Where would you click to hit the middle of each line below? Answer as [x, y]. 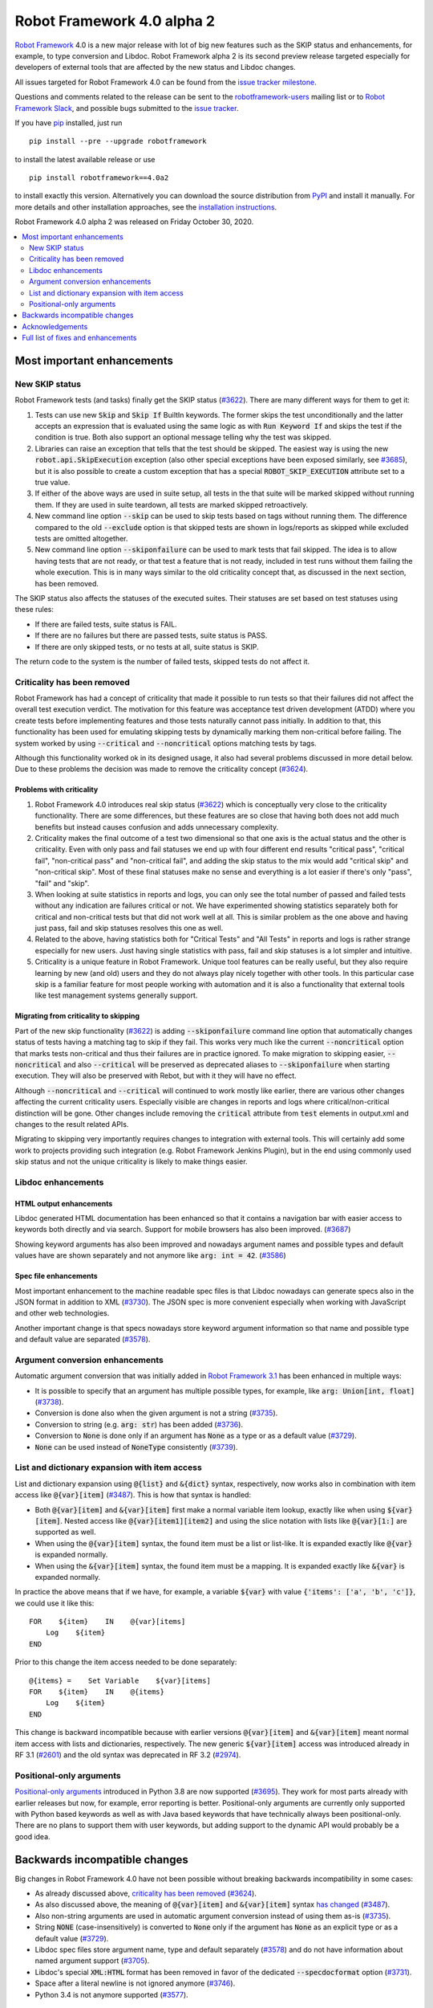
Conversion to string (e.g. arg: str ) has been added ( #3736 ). [139, 1424]
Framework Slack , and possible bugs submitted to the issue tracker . [127, 108]
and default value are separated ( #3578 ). [83, 1339]
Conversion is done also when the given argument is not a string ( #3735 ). [156, 1413]
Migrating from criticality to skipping [77, 1016]
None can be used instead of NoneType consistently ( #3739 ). [136, 1447]
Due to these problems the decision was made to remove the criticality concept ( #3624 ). [162, 769]
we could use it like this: [55, 1603]
